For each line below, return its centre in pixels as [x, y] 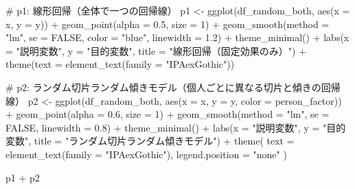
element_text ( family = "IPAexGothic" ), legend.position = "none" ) [146, 154]
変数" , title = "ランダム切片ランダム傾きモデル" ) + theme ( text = [150, 141]
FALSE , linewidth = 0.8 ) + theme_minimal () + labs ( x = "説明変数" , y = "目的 [176, 127]
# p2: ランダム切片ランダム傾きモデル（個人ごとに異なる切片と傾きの [163, 87]
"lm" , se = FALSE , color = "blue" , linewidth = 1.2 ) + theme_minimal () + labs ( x [177, 37]
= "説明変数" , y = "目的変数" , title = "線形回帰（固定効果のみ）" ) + [156, 50]
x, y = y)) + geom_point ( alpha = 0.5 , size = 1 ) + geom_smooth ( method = [168, 24]
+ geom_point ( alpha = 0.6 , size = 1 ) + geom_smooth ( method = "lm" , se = [168, 114]
